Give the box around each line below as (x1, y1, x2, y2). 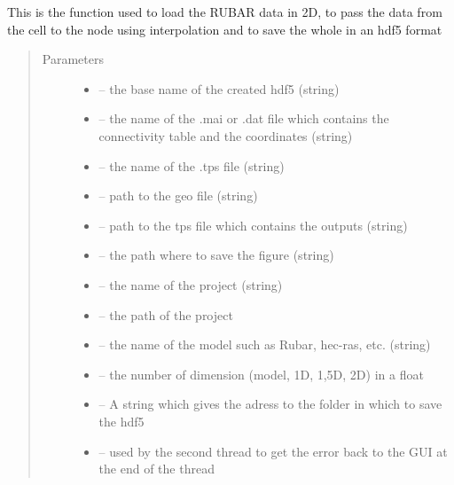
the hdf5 (98, 411, 145, 430)
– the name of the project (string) (98, 275, 283, 293)
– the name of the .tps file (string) (98, 156, 285, 175)
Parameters (42, 50, 104, 68)
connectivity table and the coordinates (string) (98, 126, 353, 145)
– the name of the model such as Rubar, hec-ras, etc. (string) (98, 335, 431, 354)
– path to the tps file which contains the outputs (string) (98, 215, 408, 234)
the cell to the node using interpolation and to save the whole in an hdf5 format (7, 20, 442, 38)
